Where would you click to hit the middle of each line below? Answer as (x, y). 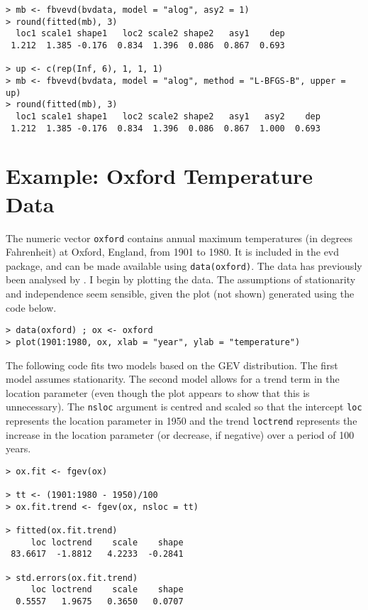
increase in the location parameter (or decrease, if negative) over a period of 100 (180, 434)
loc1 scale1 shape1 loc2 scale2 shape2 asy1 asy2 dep (168, 116)
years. (18, 448)
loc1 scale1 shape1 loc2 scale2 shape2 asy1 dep (150, 34)
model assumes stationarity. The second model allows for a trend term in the (173, 379)
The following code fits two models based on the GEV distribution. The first (172, 365)
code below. (31, 307)
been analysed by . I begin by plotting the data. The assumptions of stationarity (181, 279)
